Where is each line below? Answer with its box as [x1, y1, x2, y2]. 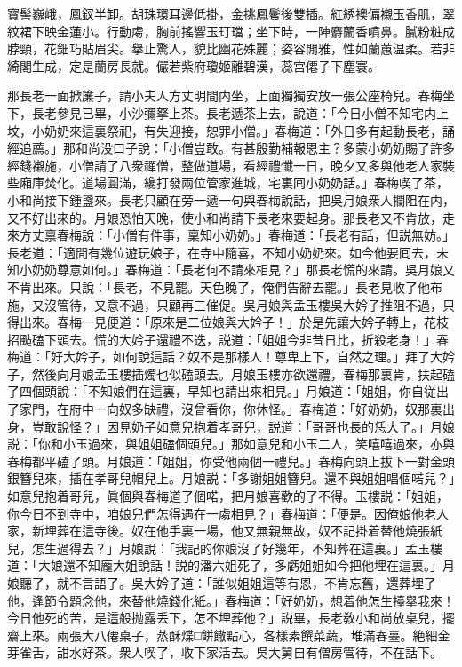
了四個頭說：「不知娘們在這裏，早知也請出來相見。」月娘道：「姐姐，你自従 [7, 382, 436, 401]
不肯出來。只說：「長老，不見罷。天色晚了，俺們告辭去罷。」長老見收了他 [7, 277, 430, 296]
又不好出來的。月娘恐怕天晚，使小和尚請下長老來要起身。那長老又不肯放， [7, 208, 442, 226]
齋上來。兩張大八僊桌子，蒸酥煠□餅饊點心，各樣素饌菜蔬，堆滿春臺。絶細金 [7, 625, 450, 644]
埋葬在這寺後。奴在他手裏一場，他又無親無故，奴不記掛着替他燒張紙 [44, 521, 442, 540]
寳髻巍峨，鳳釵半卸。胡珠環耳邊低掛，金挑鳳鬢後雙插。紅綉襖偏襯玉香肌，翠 [7, 4, 455, 22]
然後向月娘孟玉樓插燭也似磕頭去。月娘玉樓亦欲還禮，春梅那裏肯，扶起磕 [31, 364, 455, 383]
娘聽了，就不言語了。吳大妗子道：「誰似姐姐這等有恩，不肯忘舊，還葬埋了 [7, 574, 436, 592]
